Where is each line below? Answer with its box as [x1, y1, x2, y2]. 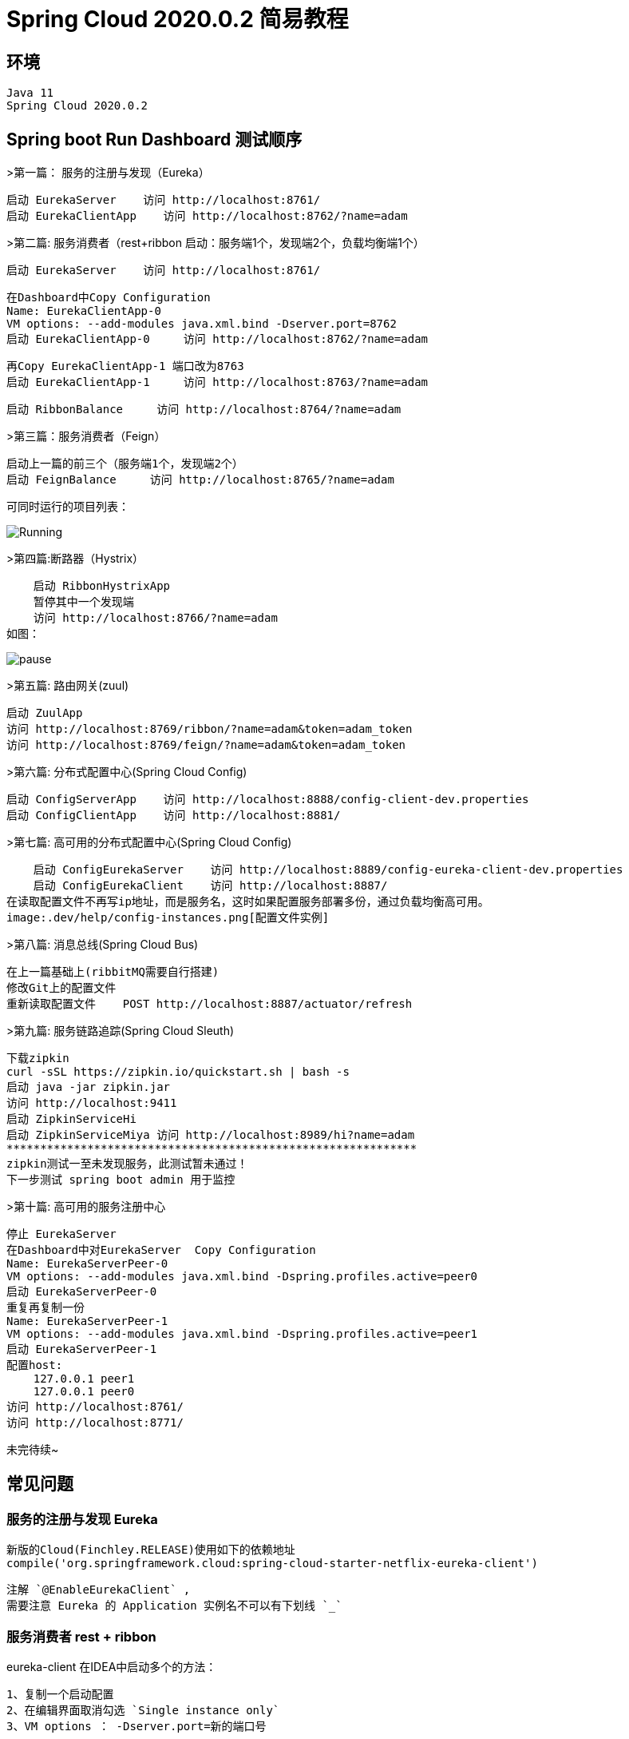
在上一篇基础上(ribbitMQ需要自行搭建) [6, 965, 220, 979]
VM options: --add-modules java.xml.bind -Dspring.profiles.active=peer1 [6, 1327, 478, 1341]
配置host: [6, 1359, 63, 1372]
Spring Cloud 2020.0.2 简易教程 [6, 6, 349, 33]
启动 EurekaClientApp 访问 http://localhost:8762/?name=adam [6, 209, 408, 223]
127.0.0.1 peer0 [33, 1385, 135, 1399]
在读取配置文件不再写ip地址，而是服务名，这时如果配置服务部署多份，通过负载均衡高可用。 [6, 895, 489, 909]
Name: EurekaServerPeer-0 [6, 1257, 168, 1271]
